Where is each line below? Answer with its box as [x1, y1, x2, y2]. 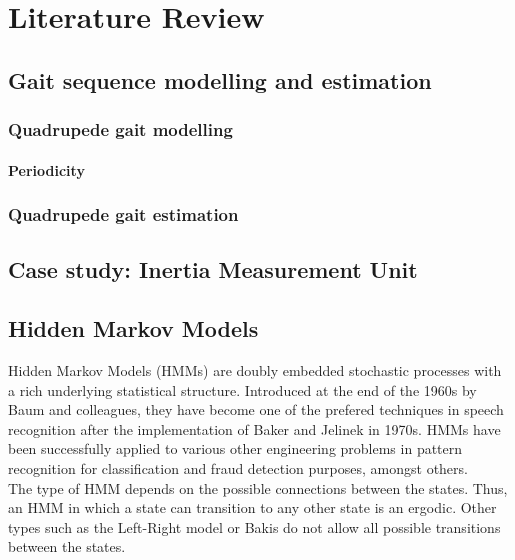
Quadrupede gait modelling [8, 117, 233, 142]
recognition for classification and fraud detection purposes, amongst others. [8, 457, 468, 478]
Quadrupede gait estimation [8, 202, 239, 227]
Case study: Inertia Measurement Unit [8, 254, 418, 285]
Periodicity [8, 159, 85, 180]
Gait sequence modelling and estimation [8, 64, 432, 95]
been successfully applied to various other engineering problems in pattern [8, 438, 463, 459]
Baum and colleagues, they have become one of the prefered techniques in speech [8, 399, 504, 420]
